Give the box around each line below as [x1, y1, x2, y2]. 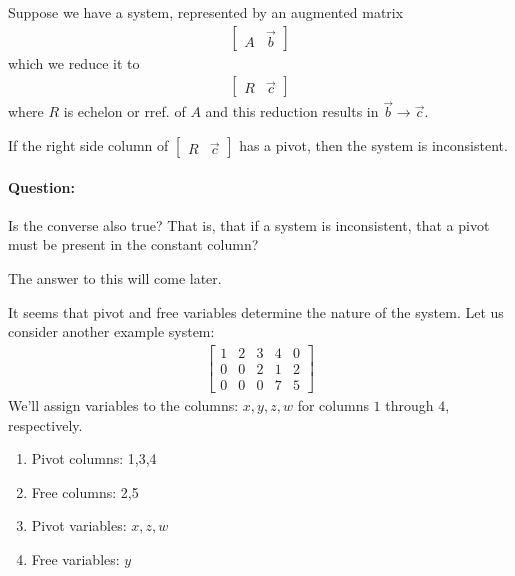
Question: [8, 176, 75, 197]
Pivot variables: [31, 515, 127, 536]
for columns [297, 394, 369, 415]
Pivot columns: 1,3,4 [31, 448, 157, 469]
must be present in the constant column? [8, 234, 259, 255]
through [385, 394, 434, 415]
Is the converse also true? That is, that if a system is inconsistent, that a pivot [8, 214, 490, 235]
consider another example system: [8, 321, 215, 342]
